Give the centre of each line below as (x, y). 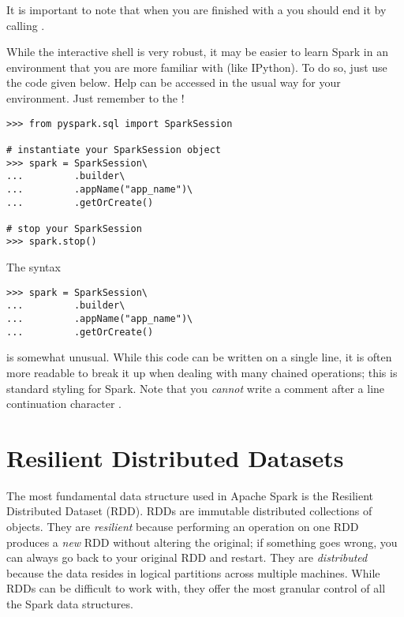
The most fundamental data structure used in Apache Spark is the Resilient (190, 495)
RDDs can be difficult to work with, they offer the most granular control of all (196, 588)
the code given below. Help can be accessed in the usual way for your (174, 82)
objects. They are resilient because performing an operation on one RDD (183, 527)
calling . (26, 25)
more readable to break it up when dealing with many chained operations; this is (202, 372)
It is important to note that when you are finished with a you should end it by (196, 9)
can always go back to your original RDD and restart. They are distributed (187, 557)
